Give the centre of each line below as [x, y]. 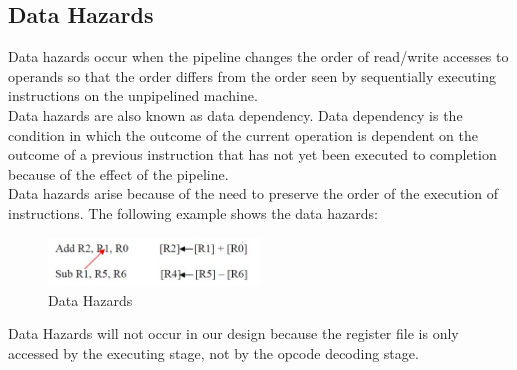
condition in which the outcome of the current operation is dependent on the [243, 134]
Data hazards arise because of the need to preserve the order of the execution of [253, 193]
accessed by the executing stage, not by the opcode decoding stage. [213, 353]
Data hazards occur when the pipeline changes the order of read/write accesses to [258, 56]
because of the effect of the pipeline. [118, 173]
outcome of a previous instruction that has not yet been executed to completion [252, 154]
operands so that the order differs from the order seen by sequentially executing [252, 75]
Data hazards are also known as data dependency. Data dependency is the [235, 114]
